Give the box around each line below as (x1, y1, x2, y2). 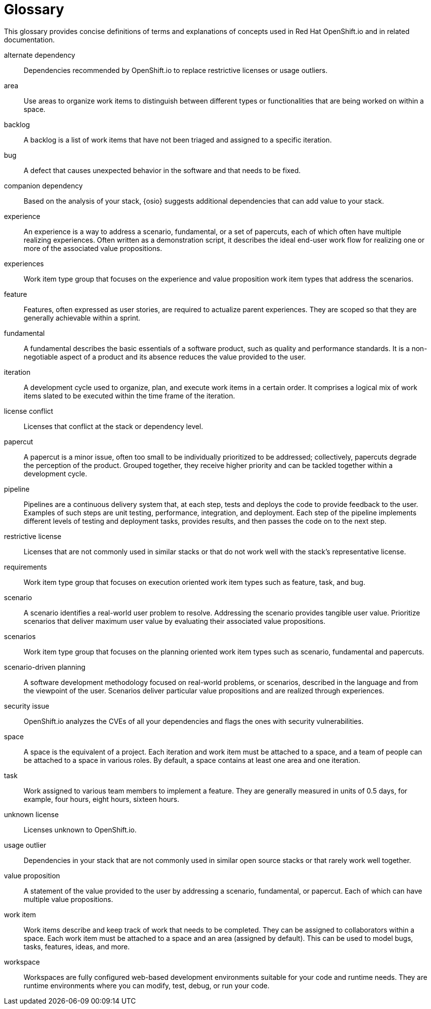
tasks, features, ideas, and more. (24, 942, 130, 951)
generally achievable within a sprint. (24, 313, 140, 322)
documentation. (4, 35, 55, 44)
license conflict (4, 406, 53, 415)
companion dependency (4, 181, 83, 190)
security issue (4, 701, 49, 710)
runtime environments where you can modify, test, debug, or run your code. (24, 981, 269, 990)
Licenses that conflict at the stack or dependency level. (24, 422, 203, 431)
